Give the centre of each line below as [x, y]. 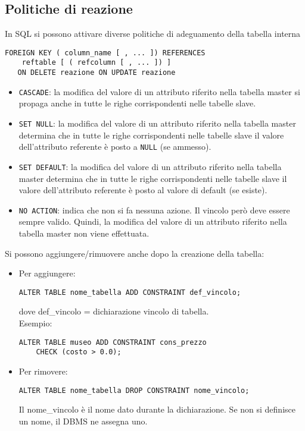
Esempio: [35, 323]
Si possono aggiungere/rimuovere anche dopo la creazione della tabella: [135, 253]
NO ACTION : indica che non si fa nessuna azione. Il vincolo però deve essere [154, 210]
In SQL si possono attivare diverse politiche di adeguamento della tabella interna [153, 34]
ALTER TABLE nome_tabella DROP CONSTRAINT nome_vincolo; [134, 390]
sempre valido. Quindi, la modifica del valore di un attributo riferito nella [153, 221]
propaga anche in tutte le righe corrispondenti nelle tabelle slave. [137, 103]
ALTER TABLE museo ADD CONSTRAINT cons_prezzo [113, 342]
